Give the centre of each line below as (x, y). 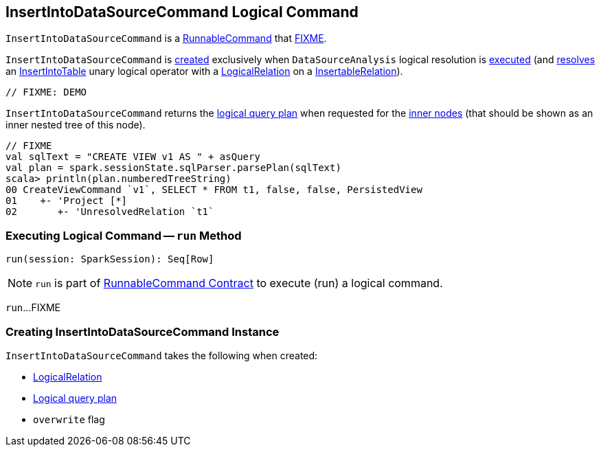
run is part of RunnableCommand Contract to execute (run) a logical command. (239, 283)
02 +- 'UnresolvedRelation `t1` (110, 212)
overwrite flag (69, 419)
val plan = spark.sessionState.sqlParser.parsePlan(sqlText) (173, 168)
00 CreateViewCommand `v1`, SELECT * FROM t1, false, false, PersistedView (214, 190)
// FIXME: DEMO (46, 92)
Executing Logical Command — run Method (124, 235)
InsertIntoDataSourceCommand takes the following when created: (162, 355)
